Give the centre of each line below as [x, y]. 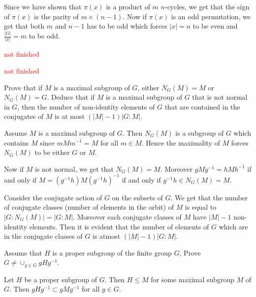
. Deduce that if [71, 97]
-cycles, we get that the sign [207, 6]
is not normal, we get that [74, 168]
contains [16, 142]
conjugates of [24, 116]
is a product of [128, 6]
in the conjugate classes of [43, 236]
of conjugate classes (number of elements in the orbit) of [89, 207]
